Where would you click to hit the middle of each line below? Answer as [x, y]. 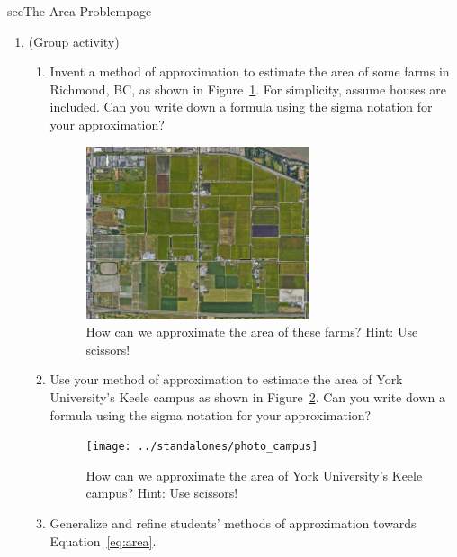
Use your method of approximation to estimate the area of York [226, 379]
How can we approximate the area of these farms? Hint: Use [252, 332]
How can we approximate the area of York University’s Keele [254, 475]
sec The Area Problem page [80, 11]
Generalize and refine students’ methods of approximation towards [233, 522]
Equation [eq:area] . [103, 540]
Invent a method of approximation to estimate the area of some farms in [250, 72]
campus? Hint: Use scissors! [162, 493]
